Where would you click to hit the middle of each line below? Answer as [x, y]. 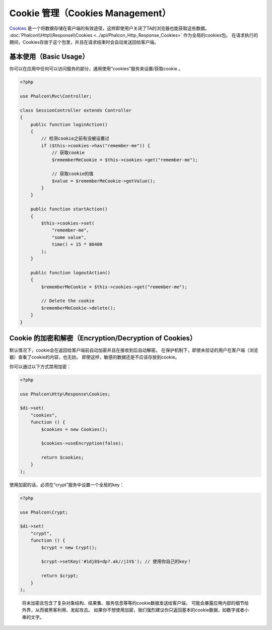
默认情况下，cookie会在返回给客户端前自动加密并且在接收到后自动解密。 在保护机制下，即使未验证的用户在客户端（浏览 [134, 350]
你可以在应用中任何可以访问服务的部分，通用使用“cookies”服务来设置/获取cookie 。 [96, 69]
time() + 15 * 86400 [77, 244]
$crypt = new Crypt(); [69, 548]
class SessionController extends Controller [76, 110]
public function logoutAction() [71, 273]
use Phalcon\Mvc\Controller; [56, 96]
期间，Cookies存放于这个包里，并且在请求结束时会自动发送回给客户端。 [84, 42]
